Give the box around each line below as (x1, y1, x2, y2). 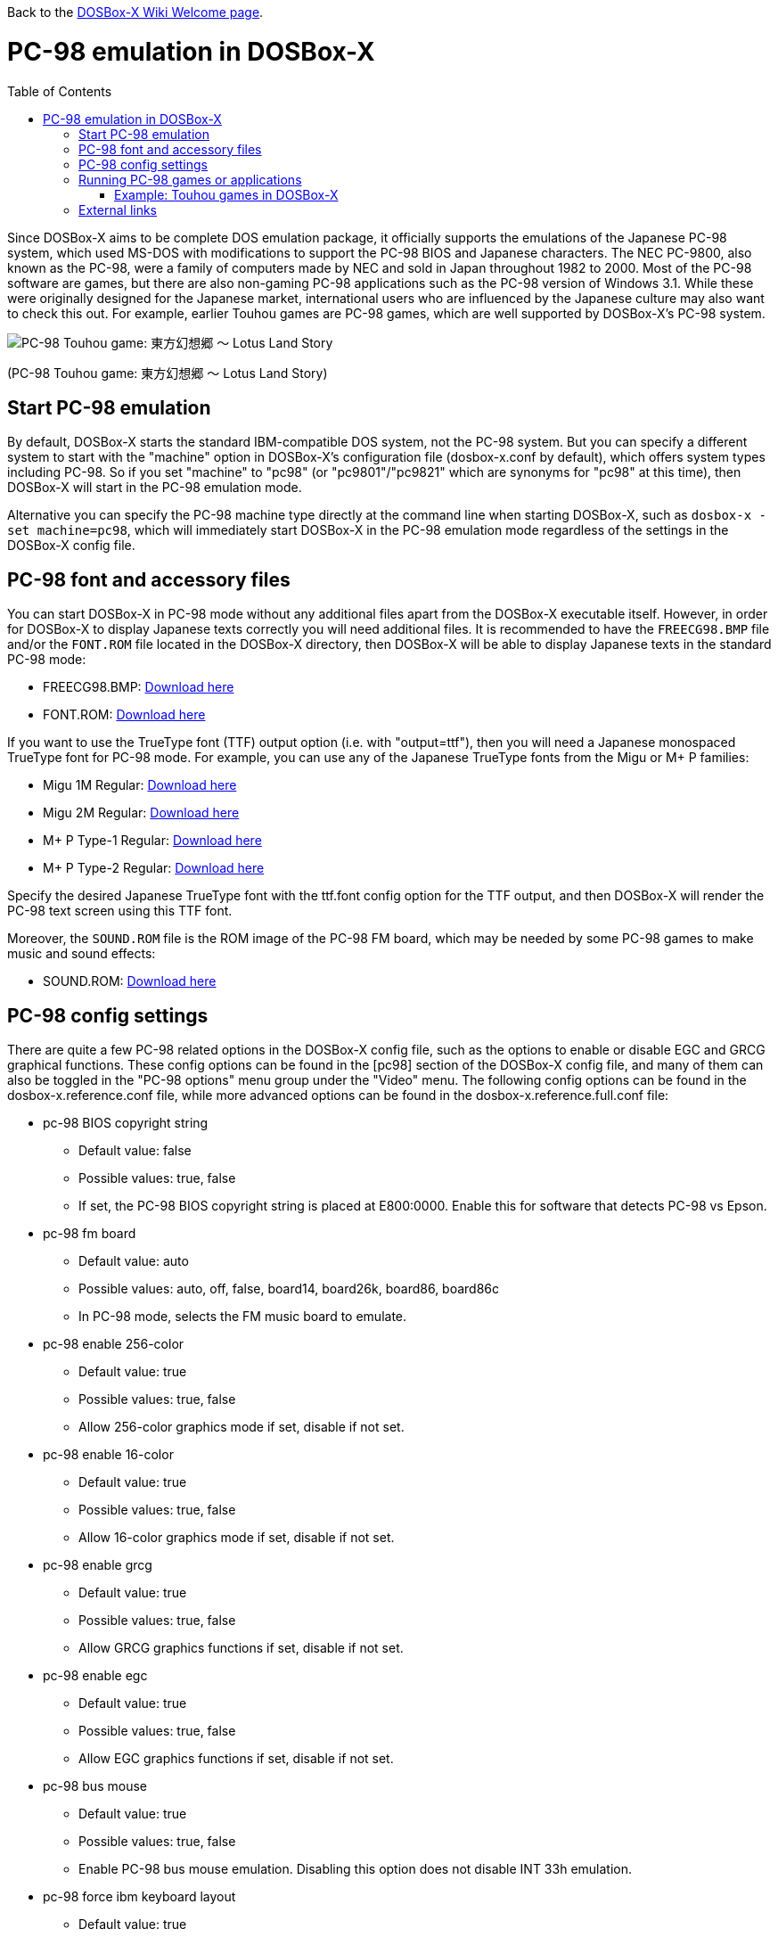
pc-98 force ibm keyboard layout (43, 1889, 236, 1905)
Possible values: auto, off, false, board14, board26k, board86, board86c (78, 1281, 500, 1297)
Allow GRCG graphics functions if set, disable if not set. (78, 1640, 404, 1656)
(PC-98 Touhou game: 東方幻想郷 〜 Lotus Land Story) (7, 365, 328, 381)
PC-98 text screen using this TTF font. (7, 903, 233, 919)
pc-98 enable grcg (43, 1557, 152, 1573)
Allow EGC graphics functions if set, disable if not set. (78, 1751, 394, 1767)
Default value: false (78, 1143, 192, 1159)
